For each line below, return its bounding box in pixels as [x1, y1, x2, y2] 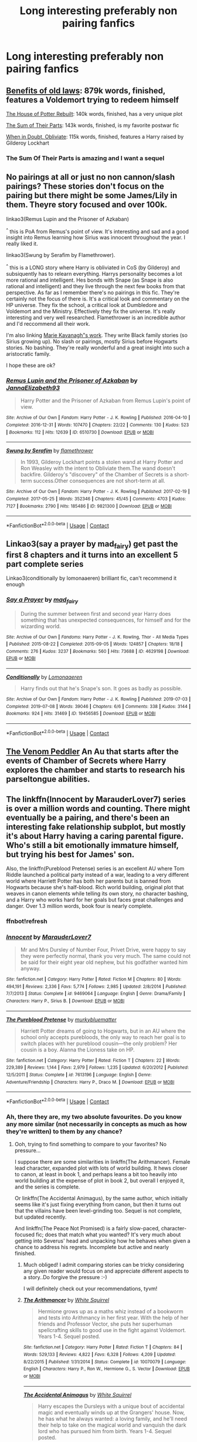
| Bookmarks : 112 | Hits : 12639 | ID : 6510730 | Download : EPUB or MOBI [6, 429, 154, 435]
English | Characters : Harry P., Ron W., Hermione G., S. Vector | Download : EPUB [23, 1366, 190, 1372]
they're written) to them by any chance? [6, 1127, 123, 1136]
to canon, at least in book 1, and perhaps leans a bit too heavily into [14, 1171, 178, 1178]
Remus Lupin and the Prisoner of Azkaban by [6, 376, 138, 385]
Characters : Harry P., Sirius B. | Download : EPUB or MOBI [6, 998, 125, 1004]
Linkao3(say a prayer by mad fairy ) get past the [6, 539, 178, 550]
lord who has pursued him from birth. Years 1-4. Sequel [38, 1427, 172, 1434]
